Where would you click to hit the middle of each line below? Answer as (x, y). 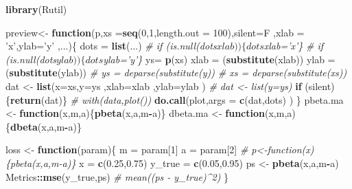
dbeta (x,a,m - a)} (46, 126)
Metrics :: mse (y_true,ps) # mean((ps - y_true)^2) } (117, 176)
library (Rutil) (36, 9)
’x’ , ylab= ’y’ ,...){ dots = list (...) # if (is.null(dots (111, 46)
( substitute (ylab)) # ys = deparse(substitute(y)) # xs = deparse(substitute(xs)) (176, 73)
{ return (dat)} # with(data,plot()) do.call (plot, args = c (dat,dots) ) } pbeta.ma (175, 99)
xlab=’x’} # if (294, 46)
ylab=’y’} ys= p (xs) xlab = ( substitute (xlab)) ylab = (219, 59)
